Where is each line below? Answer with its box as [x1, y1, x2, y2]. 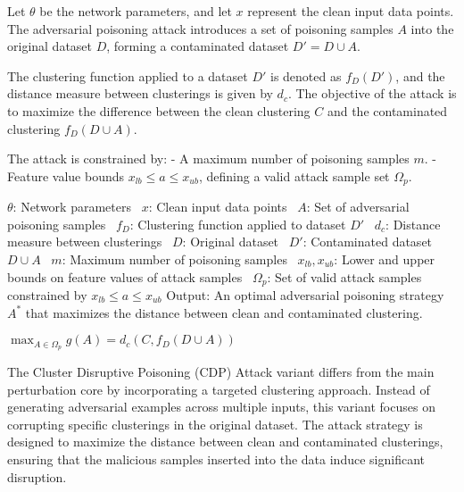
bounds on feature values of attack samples [7, 267, 243, 286]
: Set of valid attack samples [267, 267, 422, 286]
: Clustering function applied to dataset [129, 214, 346, 233]
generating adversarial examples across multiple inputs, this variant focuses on [7, 397, 435, 416]
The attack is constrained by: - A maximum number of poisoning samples [7, 149, 410, 168]
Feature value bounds [7, 166, 124, 185]
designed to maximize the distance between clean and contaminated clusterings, [7, 432, 443, 451]
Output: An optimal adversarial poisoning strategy [166, 286, 444, 304]
